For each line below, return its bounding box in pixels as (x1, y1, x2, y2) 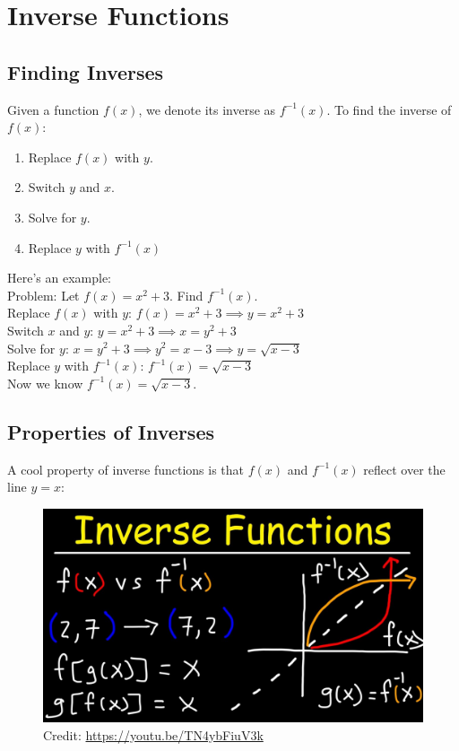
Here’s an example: (7, 268, 111, 287)
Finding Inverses (7, 57, 164, 85)
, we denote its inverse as (138, 100, 276, 118)
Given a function (7, 100, 100, 118)
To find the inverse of (334, 100, 452, 118)
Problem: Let (7, 285, 80, 304)
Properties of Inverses (7, 417, 214, 445)
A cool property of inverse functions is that (7, 459, 245, 478)
